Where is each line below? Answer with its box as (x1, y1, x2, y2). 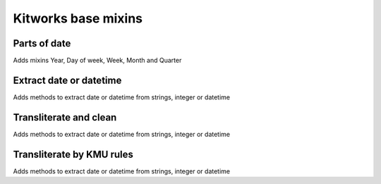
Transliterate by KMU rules (13, 148, 133, 160)
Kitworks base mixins (13, 11, 143, 26)
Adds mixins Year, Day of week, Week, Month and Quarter (13, 56, 182, 65)
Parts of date (13, 37, 71, 49)
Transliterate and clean (13, 111, 117, 123)
